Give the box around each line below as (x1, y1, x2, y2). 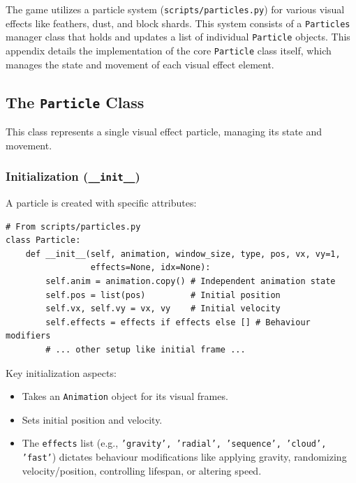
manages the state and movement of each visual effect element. (6, 57, 274, 71)
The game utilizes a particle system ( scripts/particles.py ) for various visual (6, 2, 345, 16)
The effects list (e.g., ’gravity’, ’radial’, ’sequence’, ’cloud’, (22, 436, 327, 450)
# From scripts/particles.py (6, 221, 141, 232)
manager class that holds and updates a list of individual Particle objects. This (6, 29, 350, 44)
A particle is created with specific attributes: (6, 195, 197, 209)
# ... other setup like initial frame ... (45, 344, 246, 355)
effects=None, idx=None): (90, 262, 211, 273)
